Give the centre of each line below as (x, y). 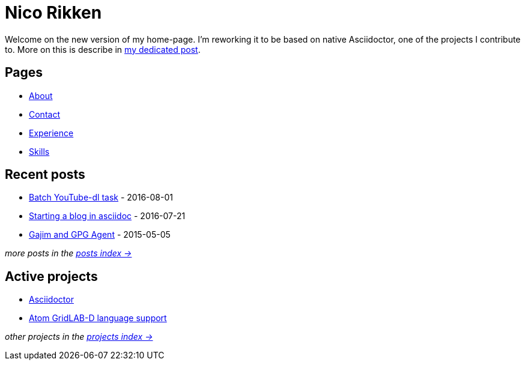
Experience (51, 133)
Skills (39, 151)
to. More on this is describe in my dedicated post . (103, 49)
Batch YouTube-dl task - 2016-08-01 (101, 198)
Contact (44, 114)
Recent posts (45, 175)
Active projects (51, 276)
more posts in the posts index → (68, 253)
